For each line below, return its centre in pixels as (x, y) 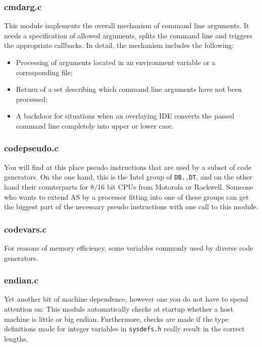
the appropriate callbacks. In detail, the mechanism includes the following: (119, 45)
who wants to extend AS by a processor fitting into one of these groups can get (126, 196)
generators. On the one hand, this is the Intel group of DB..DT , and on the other (128, 177)
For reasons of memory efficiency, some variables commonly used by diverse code (129, 248)
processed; (32, 99)
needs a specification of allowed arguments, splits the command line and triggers (128, 35)
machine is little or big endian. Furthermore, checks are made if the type (116, 319)
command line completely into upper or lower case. (95, 125)
